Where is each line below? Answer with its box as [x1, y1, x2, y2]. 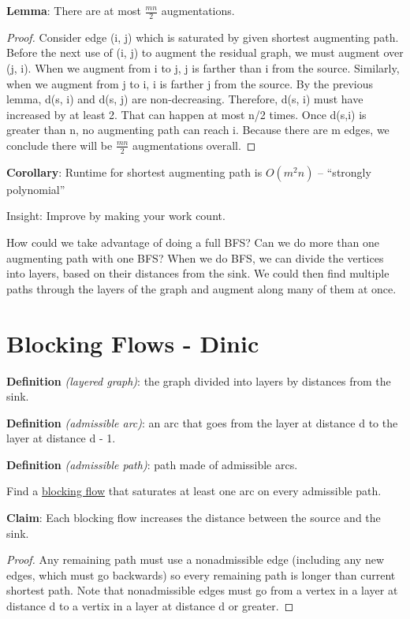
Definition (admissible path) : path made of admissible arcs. [6, 456, 298, 472]
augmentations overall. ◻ [132, 136, 256, 153]
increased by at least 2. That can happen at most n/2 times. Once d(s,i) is [6, 106, 367, 122]
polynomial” [6, 181, 65, 197]
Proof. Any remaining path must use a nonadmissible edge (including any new [6, 551, 385, 568]
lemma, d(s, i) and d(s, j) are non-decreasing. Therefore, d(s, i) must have [6, 91, 363, 107]
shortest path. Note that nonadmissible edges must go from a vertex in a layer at [6, 582, 398, 598]
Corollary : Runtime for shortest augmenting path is [6, 163, 263, 180]
